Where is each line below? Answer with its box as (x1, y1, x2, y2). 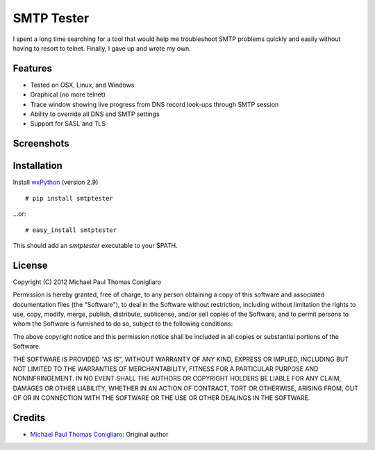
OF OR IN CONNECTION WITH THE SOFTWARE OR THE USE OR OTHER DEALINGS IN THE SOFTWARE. (12, 394, 310, 402)
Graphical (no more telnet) (30, 90, 106, 99)
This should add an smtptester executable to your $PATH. (12, 241, 178, 249)
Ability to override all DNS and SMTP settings (30, 110, 160, 118)
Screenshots (12, 137, 69, 149)
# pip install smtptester (25, 194, 114, 202)
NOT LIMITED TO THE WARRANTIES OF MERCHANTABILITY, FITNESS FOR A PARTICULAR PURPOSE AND (12, 365, 319, 373)
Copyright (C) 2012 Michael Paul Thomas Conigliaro (12, 278, 162, 286)
